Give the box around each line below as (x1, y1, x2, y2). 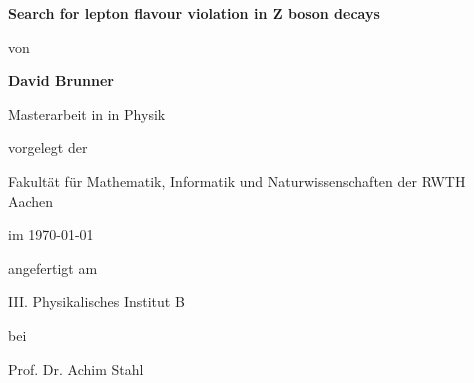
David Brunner (8, 70, 114, 91)
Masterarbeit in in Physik (8, 103, 166, 124)
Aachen (8, 190, 54, 211)
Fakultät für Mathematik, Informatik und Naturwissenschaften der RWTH (8, 170, 466, 191)
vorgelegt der (8, 137, 88, 158)
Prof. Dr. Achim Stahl (8, 358, 144, 379)
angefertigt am (8, 257, 98, 278)
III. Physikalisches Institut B (8, 291, 185, 312)
